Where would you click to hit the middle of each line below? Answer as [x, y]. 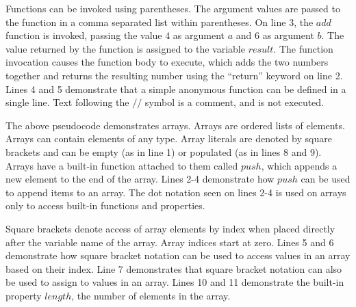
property [24, 295]
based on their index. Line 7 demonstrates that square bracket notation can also [174, 268]
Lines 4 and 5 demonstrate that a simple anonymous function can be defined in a [176, 89]
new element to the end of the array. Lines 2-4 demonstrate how [140, 179]
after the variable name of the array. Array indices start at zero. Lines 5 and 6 [170, 242]
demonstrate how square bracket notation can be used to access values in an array [178, 255]
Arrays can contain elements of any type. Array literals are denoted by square [169, 138]
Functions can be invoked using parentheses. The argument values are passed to [173, 8]
